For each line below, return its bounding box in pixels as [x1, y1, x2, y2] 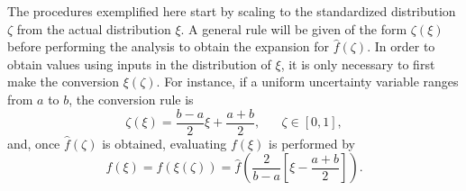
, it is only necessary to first [280, 54, 435, 73]
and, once [7, 133, 60, 152]
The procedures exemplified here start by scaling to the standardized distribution [7, 2, 456, 20]
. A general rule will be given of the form [180, 19, 407, 38]
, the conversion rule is [69, 89, 194, 108]
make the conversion [7, 72, 120, 91]
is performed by [269, 133, 355, 152]
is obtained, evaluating [102, 133, 227, 152]
